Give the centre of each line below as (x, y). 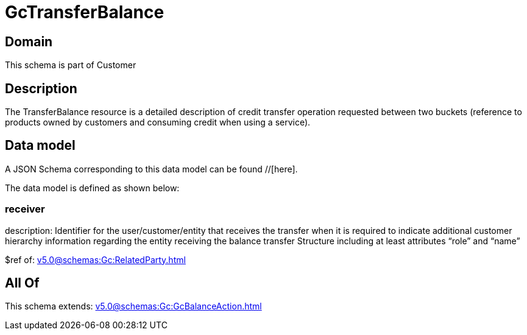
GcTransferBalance (85, 12)
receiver (25, 209)
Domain (29, 41)
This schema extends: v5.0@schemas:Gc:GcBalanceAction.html (133, 306)
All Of (22, 283)
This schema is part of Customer (71, 65)
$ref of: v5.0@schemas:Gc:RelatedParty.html (95, 259)
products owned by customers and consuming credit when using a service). (158, 122)
